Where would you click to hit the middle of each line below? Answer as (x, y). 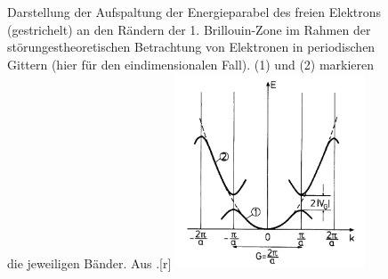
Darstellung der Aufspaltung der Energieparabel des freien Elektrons (194, 12)
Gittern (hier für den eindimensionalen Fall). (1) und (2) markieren (191, 64)
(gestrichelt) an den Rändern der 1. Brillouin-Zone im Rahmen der (189, 29)
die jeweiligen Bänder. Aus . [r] (89, 263)
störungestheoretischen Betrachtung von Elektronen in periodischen (191, 47)
